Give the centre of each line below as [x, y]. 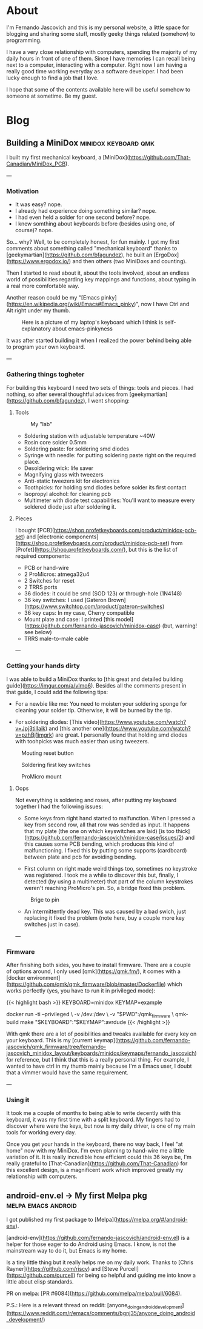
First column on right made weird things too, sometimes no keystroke [111, 868]
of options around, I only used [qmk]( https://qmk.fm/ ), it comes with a [93, 971]
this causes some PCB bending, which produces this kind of [99, 844]
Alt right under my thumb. [38, 310]
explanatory [36, 329]
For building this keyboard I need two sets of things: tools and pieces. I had [100, 387]
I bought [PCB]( [35, 530]
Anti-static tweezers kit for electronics [72, 481]
